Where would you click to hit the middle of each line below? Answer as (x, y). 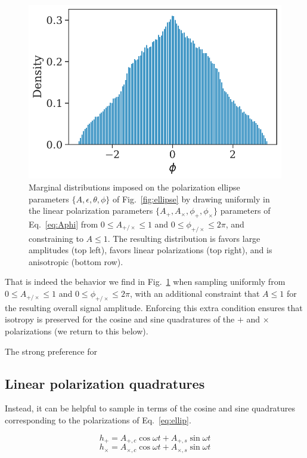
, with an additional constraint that (195, 293)
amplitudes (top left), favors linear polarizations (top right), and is (151, 250)
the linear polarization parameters (91, 210)
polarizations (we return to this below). (77, 331)
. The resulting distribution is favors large (184, 238)
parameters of (245, 210)
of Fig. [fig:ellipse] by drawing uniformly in (191, 199)
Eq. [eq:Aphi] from (63, 224)
